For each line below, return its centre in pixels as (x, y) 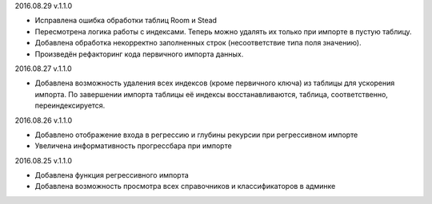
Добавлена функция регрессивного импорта (112, 175)
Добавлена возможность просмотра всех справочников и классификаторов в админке (185, 186)
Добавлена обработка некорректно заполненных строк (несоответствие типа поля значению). (198, 43)
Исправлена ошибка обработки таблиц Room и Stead (126, 21)
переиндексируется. (70, 106)
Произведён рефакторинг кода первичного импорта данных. (139, 54)
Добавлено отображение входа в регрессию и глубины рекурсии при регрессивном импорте (196, 135)
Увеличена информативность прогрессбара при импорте (133, 146)
